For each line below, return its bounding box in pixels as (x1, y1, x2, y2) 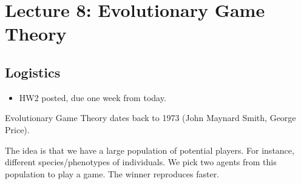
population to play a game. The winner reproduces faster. (5, 167, 220, 180)
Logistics (5, 62, 61, 81)
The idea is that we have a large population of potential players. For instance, (5, 143, 294, 156)
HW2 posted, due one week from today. (19, 91, 166, 103)
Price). (5, 123, 30, 136)
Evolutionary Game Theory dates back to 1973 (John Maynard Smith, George (5, 111, 296, 124)
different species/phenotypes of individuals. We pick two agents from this (5, 156, 277, 168)
